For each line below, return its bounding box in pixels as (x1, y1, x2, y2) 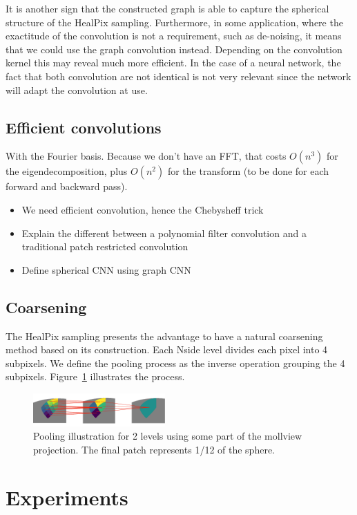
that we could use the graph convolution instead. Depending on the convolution (6, 41, 342, 56)
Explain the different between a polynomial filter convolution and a (21, 225, 307, 240)
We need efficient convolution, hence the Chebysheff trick (21, 202, 264, 216)
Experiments (6, 483, 128, 511)
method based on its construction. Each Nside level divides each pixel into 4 (6, 342, 328, 357)
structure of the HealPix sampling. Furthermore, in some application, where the (6, 15, 343, 29)
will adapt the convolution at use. (6, 82, 148, 97)
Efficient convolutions (6, 116, 162, 138)
